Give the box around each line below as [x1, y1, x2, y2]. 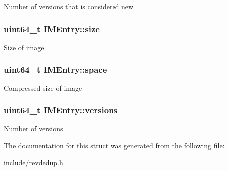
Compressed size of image [4, 83, 82, 93]
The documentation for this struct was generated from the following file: [4, 140, 225, 151]
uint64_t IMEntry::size [4, 22, 100, 35]
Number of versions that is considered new [4, 1, 134, 11]
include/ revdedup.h [4, 157, 63, 167]
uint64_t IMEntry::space [4, 63, 107, 76]
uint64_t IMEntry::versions [4, 104, 117, 116]
